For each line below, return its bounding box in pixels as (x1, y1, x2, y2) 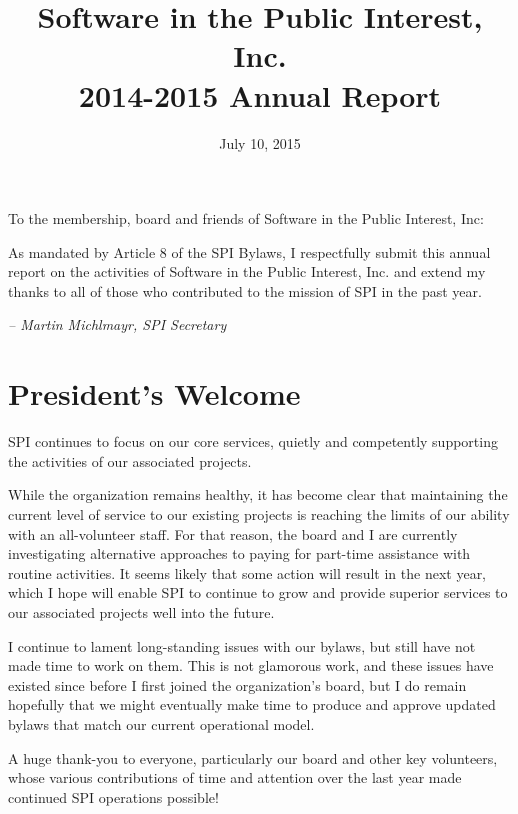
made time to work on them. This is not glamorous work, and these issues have (8, 655, 494, 676)
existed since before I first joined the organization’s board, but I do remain (8, 674, 467, 695)
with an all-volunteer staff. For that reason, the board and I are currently (8, 523, 458, 544)
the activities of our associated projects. (8, 450, 252, 471)
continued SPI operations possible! (8, 786, 219, 807)
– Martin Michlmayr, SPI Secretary (8, 314, 227, 335)
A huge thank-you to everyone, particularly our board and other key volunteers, (8, 747, 498, 768)
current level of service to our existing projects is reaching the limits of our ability (8, 503, 510, 524)
